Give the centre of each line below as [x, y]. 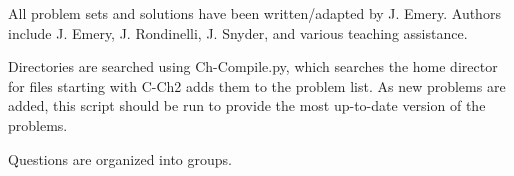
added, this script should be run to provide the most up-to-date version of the [247, 105]
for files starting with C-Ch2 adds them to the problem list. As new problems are [257, 85]
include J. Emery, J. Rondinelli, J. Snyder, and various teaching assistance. [238, 32]
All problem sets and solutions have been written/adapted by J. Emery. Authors [254, 13]
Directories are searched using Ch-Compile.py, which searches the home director [253, 66]
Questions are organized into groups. [120, 158]
